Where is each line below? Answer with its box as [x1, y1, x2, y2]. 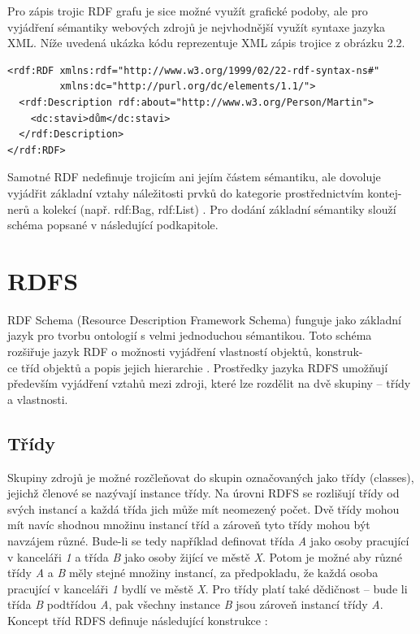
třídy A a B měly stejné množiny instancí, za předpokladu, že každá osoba [7, 564, 379, 581]
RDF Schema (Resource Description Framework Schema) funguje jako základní [7, 310, 401, 328]
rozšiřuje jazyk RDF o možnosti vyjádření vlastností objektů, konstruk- [7, 343, 363, 360]
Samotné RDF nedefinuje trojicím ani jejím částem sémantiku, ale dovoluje [7, 168, 381, 185]
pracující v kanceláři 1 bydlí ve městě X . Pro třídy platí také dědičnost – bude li [7, 580, 408, 597]
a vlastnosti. [7, 390, 68, 407]
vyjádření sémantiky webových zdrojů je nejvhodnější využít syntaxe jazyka [7, 18, 386, 35]
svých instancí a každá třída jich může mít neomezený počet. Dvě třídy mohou [7, 500, 400, 517]
